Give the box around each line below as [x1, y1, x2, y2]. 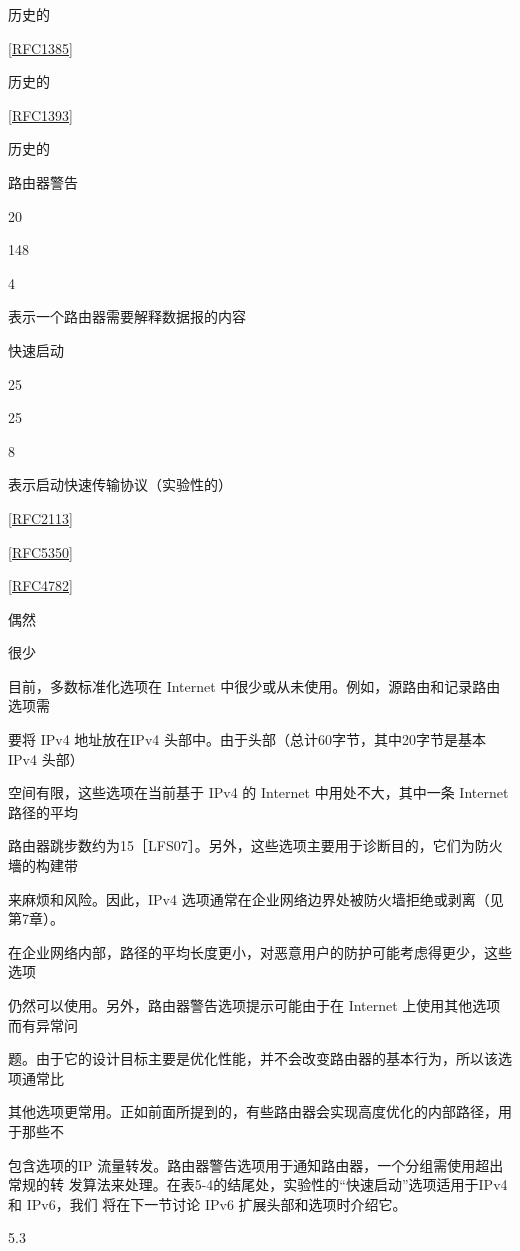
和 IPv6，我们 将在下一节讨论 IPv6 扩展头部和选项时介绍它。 [8, 1193, 407, 1214]
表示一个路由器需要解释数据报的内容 [8, 306, 246, 327]
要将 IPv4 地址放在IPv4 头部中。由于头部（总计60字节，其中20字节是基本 [8, 729, 486, 750]
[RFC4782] [8, 575, 73, 596]
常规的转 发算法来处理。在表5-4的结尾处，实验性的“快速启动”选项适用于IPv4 [8, 1174, 508, 1195]
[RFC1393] [8, 104, 73, 125]
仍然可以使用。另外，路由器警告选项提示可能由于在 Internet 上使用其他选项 [8, 995, 501, 1015]
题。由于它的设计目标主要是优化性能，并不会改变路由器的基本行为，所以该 [8, 1048, 498, 1069]
